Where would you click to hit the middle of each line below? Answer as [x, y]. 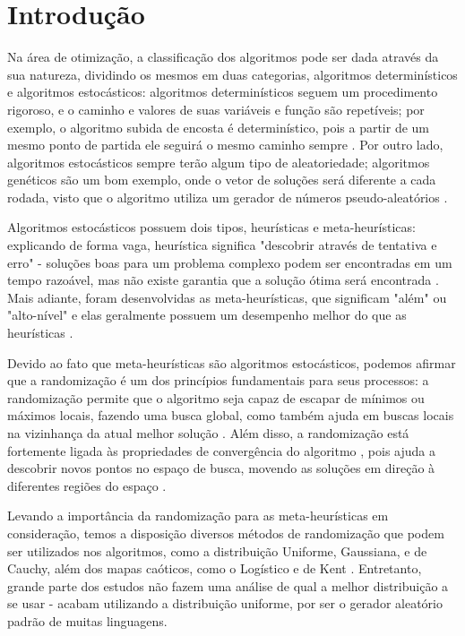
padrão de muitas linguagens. [87, 620]
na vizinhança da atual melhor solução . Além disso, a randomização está [208, 433]
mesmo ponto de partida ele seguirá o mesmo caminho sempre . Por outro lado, [225, 145]
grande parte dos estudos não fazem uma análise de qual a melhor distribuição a [228, 585]
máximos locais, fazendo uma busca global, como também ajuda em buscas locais [231, 415]
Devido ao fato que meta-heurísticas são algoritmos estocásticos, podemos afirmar [232, 362]
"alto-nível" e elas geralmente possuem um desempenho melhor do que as [207, 315]
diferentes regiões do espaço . [87, 485]
